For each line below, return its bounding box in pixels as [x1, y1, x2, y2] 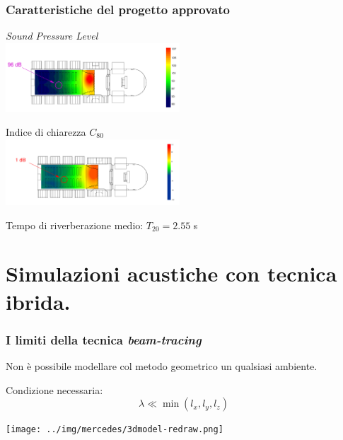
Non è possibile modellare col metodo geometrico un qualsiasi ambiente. [6, 358, 318, 373]
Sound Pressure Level [6, 28, 98, 43]
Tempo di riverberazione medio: [6, 217, 144, 232]
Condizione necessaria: [6, 382, 103, 397]
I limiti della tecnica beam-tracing [6, 330, 202, 348]
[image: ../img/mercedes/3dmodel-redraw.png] [6, 424, 223, 435]
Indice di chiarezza [6, 125, 86, 139]
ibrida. [6, 286, 71, 315]
